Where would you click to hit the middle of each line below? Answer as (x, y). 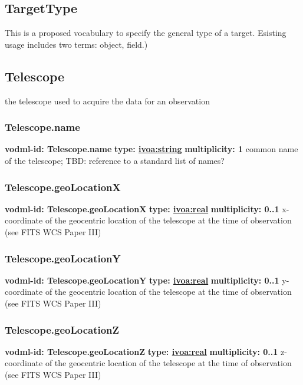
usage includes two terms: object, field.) (76, 44)
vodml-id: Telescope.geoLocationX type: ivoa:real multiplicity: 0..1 (142, 208)
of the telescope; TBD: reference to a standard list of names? (115, 160)
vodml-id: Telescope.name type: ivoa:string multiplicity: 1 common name (151, 149)
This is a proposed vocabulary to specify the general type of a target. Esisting (146, 33)
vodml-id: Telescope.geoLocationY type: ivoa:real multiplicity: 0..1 (142, 280)
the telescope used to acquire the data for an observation (107, 101)
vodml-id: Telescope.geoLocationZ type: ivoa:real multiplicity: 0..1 (141, 351)
